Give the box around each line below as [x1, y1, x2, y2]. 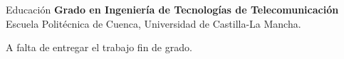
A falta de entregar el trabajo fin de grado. [6, 40, 192, 55]
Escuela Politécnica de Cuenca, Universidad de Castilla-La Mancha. [6, 16, 301, 31]
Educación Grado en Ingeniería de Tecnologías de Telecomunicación [6, 2, 339, 16]
